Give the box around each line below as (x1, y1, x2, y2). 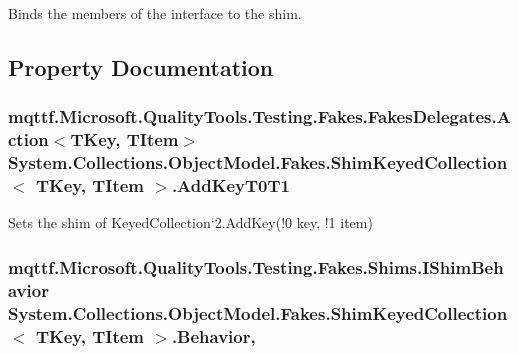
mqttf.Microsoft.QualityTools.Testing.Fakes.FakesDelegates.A (8, 104, 511, 129)
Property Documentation (8, 51, 274, 82)
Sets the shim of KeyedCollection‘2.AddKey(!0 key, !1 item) (8, 212, 373, 233)
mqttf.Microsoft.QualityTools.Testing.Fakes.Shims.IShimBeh (8, 254, 504, 279)
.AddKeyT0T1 (171, 173, 290, 198)
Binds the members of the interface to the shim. (8, 3, 302, 23)
